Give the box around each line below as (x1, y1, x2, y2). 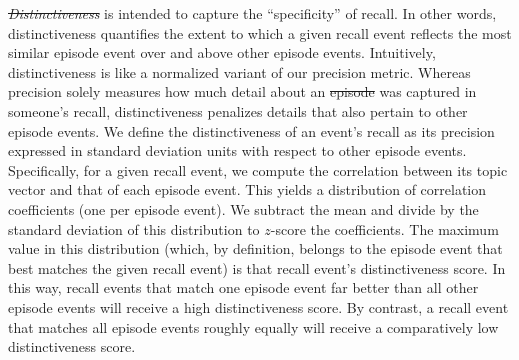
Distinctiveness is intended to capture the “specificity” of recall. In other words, (8, 3, 497, 23)
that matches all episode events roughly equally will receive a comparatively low (8, 316, 499, 337)
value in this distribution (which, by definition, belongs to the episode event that (8, 238, 503, 259)
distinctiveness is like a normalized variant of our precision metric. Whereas (8, 61, 471, 82)
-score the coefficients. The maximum (270, 218, 499, 239)
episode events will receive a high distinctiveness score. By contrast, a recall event (8, 296, 509, 317)
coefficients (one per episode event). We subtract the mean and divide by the (8, 198, 479, 219)
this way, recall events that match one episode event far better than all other (8, 277, 479, 298)
